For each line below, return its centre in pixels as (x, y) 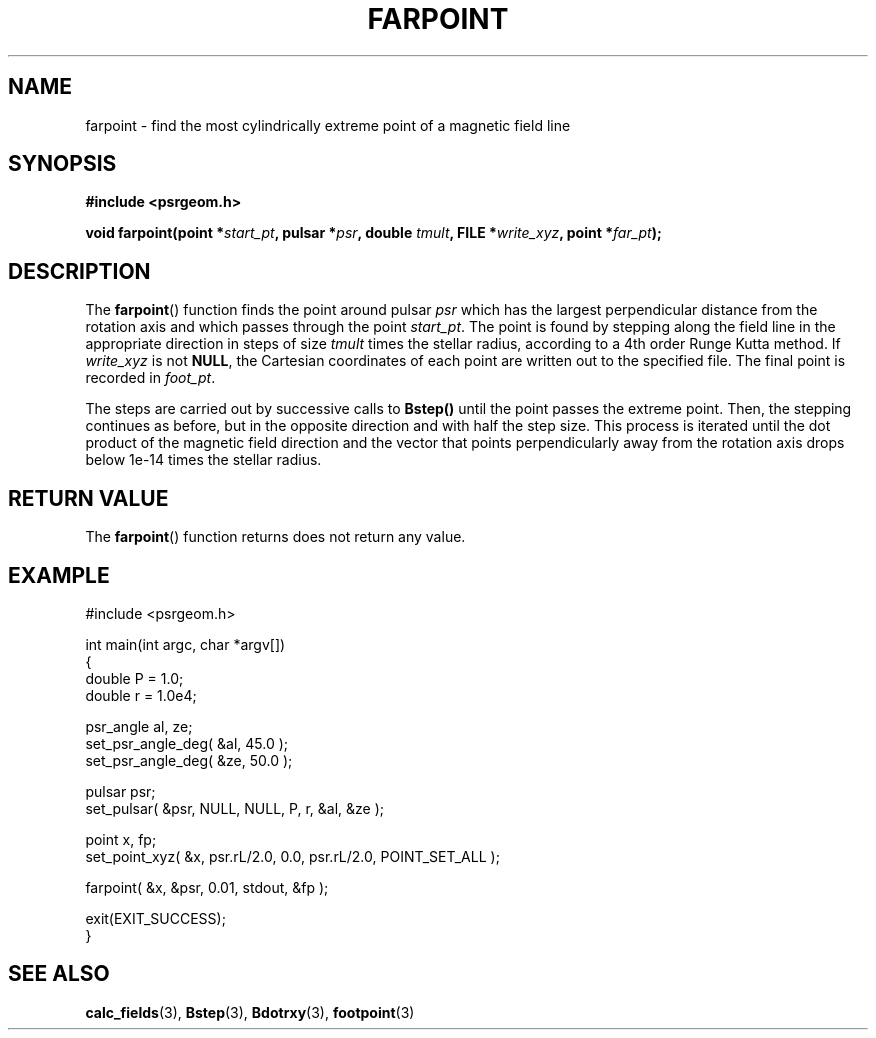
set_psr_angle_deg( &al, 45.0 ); (187, 743)
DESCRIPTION (79, 271)
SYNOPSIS (62, 164)
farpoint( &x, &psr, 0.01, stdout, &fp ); (207, 887)
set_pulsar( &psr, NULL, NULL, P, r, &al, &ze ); (235, 808)
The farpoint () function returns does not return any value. (275, 537)
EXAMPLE (59, 575)
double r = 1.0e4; (141, 695)
